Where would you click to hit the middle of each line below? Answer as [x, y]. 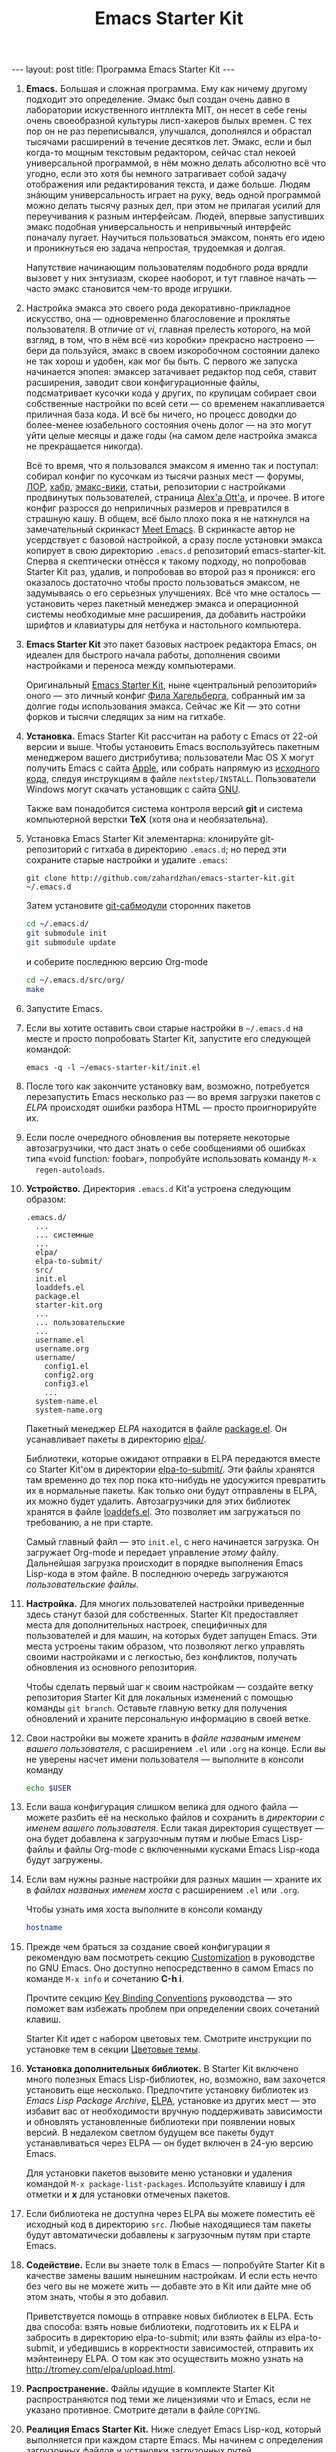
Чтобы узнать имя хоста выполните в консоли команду [144, 1909]
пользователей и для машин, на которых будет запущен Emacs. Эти [171, 1635]
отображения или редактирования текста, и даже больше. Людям [168, 184]
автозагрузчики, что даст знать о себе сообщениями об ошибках [165, 1148]
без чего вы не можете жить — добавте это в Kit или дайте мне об [168, 2286]
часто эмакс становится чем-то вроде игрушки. [129, 289]
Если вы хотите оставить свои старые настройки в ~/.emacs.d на [164, 1028]
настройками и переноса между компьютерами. [130, 666]
